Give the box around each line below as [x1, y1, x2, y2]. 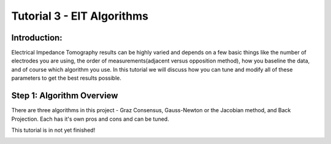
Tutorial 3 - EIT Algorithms [11, 9, 148, 23]
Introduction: [11, 32, 63, 43]
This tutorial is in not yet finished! [11, 126, 96, 134]
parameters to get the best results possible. [11, 74, 122, 82]
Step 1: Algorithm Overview [11, 91, 118, 101]
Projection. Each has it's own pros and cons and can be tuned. [11, 115, 170, 123]
